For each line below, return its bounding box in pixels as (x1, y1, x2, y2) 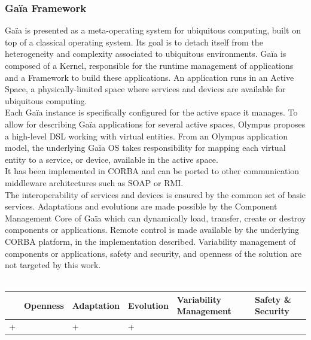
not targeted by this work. (5, 259, 101, 271)
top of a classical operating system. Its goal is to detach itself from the (5, 35, 263, 48)
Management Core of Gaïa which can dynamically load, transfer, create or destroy (5, 211, 306, 224)
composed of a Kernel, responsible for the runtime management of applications (5, 59, 294, 71)
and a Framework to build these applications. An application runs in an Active (5, 71, 294, 83)
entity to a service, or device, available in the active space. (5, 153, 218, 165)
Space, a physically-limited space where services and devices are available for (5, 83, 286, 95)
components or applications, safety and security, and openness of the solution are (5, 247, 302, 259)
